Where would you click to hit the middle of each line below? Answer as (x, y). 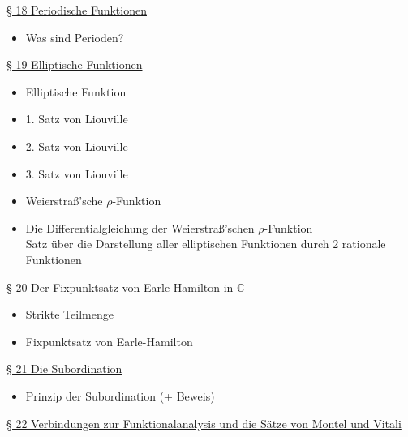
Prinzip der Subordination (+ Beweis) (120, 395)
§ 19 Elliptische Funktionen (75, 64)
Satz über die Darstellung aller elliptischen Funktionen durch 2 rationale (206, 244)
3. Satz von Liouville (77, 173)
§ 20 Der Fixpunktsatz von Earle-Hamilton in (120, 287)
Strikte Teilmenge (69, 314)
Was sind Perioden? (75, 37)
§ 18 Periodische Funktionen (77, 10)
